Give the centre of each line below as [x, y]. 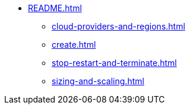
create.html [74, 44]
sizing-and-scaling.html [98, 81]
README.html [55, 8]
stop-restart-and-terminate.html [114, 63]
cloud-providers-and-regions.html [118, 26]
